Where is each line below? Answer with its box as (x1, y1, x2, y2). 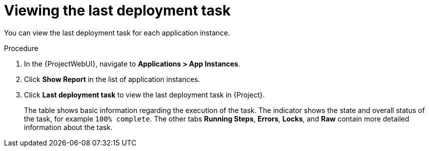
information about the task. (24, 122, 113, 131)
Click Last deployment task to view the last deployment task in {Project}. (24, 90, 265, 99)
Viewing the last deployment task (4, 2, 231, 19)
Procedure (4, 43, 38, 52)
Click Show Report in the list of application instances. (24, 74, 200, 83)
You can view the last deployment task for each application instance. (4, 28, 230, 37)
